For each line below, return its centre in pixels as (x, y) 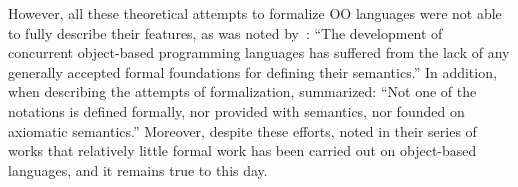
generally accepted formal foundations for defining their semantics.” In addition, (252, 71)
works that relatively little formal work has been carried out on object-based (242, 150)
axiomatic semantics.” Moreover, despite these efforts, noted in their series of (242, 130)
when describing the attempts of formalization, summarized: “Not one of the (242, 91)
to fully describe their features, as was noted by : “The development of (225, 32)
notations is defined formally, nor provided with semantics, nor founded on (236, 110)
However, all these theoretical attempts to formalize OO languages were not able (255, 13)
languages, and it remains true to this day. (138, 169)
